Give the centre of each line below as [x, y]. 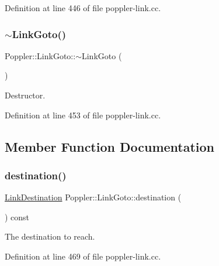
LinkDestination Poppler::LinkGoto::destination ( [93, 197]
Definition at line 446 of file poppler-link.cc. [83, 8]
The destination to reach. [50, 236]
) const [17, 216]
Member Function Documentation [110, 146]
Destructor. [25, 95]
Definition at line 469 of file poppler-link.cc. [83, 256]
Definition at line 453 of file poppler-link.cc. [83, 115]
